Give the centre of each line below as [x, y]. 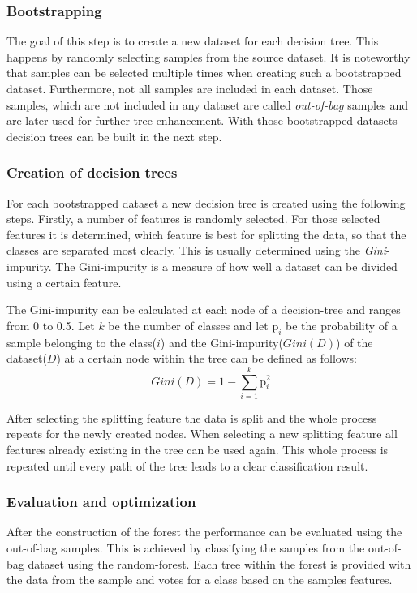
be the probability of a [342, 325]
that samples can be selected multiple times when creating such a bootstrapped [204, 73]
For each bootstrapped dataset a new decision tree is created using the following [206, 202]
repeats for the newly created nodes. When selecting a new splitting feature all [202, 434]
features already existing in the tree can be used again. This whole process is [198, 450]
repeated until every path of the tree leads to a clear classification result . [187, 465]
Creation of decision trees [92, 172]
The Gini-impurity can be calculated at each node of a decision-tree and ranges [204, 309]
